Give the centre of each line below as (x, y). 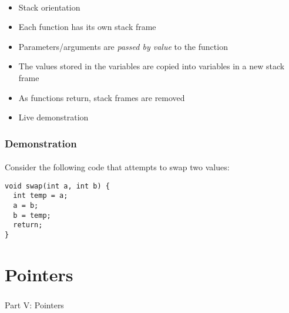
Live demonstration (53, 117)
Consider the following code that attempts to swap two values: (117, 167)
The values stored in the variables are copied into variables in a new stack (152, 66)
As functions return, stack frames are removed (102, 97)
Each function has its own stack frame (87, 27)
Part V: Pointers (34, 305)
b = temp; (32, 215)
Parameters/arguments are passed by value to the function (123, 46)
